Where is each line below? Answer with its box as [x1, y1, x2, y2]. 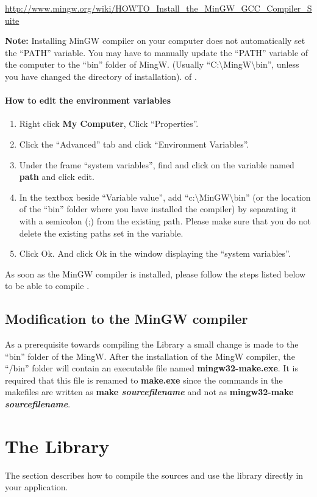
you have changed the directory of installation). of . [5, 70, 197, 82]
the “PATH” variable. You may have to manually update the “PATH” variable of [5, 46, 308, 59]
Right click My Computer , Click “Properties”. [19, 117, 199, 130]
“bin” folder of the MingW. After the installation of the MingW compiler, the [5, 349, 295, 362]
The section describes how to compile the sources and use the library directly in [5, 468, 304, 481]
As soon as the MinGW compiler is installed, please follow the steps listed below [5, 267, 306, 280]
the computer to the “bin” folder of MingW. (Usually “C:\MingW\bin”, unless [5, 58, 299, 71]
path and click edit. [19, 170, 94, 183]
